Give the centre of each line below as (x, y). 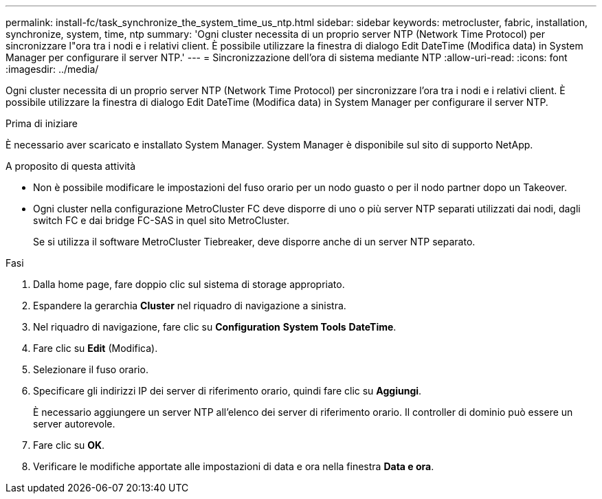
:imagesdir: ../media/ (52, 69)
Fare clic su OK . (69, 445)
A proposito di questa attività (71, 166)
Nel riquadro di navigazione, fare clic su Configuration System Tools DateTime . (215, 327)
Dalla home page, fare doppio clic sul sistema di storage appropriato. (189, 284)
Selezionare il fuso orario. (91, 369)
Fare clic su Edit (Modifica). (96, 348)
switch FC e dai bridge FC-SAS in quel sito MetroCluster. (161, 220)
